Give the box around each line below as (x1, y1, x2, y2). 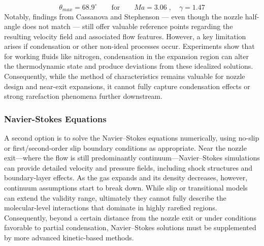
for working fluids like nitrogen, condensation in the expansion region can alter (4, 50, 249, 61)
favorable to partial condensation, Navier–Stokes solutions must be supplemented (4, 222, 256, 233)
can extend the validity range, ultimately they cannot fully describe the (4, 192, 226, 203)
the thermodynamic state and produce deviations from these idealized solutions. (4, 61, 253, 71)
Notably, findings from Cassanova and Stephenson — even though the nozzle (4, 11, 243, 21)
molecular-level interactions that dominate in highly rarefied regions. (4, 202, 217, 213)
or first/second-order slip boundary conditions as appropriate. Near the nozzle (4, 142, 247, 153)
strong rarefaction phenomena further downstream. (4, 91, 162, 101)
